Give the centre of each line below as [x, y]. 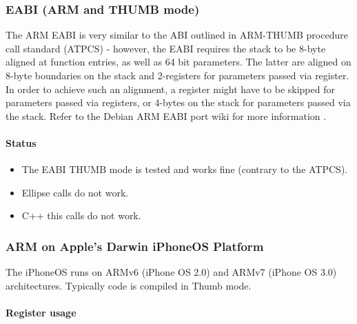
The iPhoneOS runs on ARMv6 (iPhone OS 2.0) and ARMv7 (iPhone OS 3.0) [171, 272]
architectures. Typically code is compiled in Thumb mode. [129, 285]
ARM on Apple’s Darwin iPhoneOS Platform [135, 246]
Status [21, 142]
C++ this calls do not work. [81, 215]
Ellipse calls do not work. [75, 192]
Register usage [41, 312]
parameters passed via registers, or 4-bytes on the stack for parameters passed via [178, 102]
